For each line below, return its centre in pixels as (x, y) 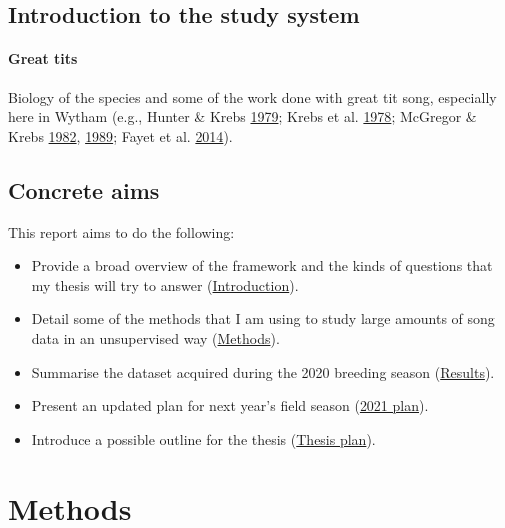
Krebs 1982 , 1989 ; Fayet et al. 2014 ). (120, 135)
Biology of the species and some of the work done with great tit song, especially (252, 96)
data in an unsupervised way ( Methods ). (155, 337)
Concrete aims (84, 189)
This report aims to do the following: (121, 231)
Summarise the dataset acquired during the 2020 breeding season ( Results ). (263, 371)
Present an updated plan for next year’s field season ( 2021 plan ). (230, 405)
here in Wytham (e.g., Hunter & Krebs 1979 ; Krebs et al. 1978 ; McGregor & (242, 116)
